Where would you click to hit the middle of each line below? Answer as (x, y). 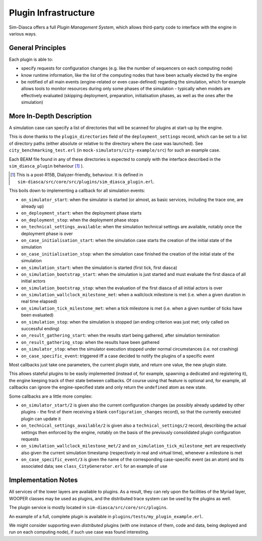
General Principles (38, 48)
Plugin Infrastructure (52, 13)
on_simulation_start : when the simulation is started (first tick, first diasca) (99, 268)
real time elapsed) (39, 302)
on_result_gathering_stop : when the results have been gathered (90, 342)
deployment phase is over (47, 234)
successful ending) (40, 329)
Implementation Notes (43, 480)
